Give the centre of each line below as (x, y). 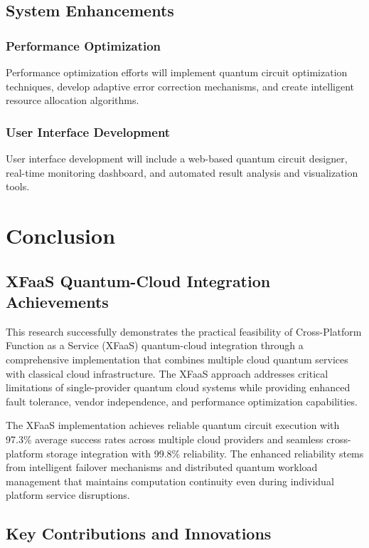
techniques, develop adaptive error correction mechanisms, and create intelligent (180, 86)
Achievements (57, 301)
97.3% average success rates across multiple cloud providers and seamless (165, 439)
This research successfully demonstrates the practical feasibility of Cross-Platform (184, 331)
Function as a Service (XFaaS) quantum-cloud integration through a (155, 345)
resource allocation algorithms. (73, 100)
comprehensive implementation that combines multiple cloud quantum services (177, 359)
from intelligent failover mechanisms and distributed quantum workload (162, 467)
